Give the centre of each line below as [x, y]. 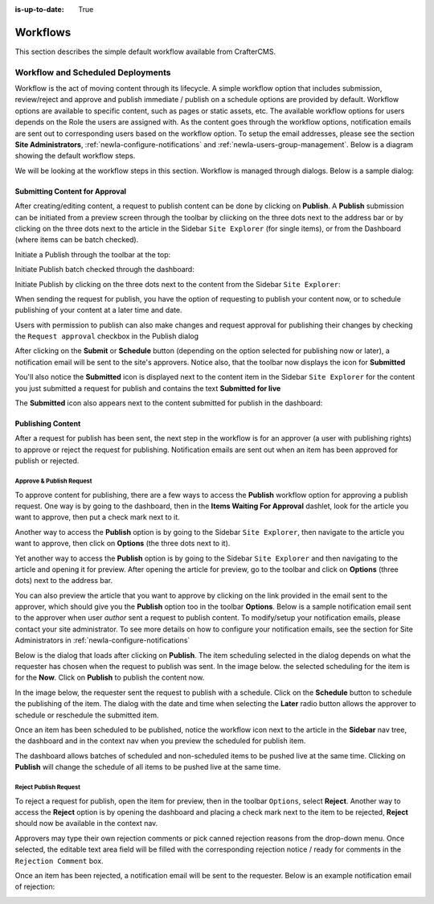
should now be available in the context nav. [86, 824]
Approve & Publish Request [53, 481]
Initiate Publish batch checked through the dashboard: [104, 269]
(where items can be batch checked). [77, 240]
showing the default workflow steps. [75, 156]
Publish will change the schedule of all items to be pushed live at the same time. [148, 767]
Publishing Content [48, 424]
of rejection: [35, 887]
